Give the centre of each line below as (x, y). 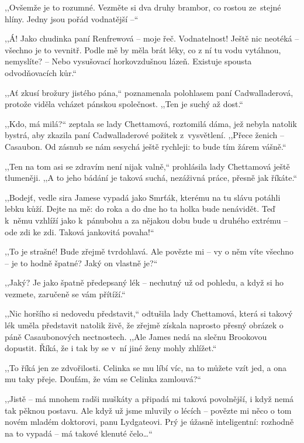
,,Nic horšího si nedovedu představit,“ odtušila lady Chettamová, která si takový (149, 313)
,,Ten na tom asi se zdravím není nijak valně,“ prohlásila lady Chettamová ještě (147, 166)
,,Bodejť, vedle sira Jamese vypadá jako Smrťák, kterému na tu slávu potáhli (143, 197)
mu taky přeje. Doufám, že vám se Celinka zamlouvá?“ (103, 379)
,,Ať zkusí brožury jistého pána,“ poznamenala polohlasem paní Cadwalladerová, (149, 92)
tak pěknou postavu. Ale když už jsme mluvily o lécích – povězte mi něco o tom (148, 410)
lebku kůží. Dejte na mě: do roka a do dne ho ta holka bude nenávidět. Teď (140, 209)
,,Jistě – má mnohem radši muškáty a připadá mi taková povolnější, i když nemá (149, 399)
